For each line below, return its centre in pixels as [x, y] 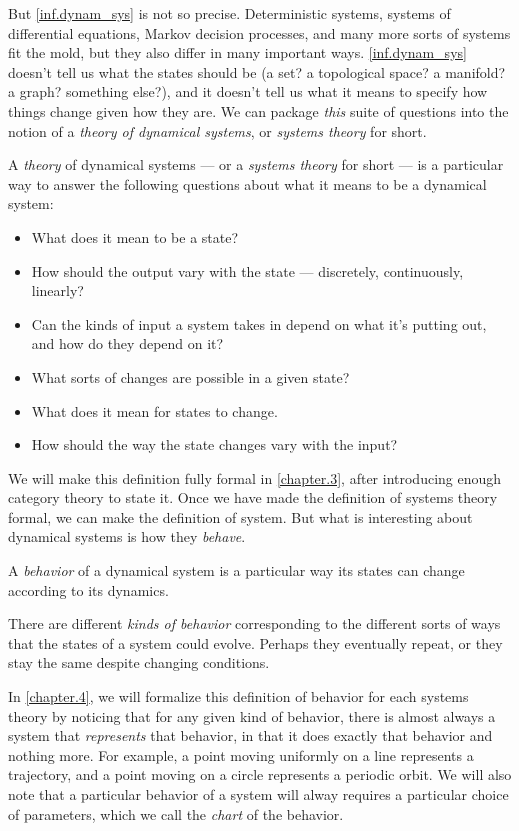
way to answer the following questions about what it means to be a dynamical [247, 183]
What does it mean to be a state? [135, 236]
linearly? [57, 290]
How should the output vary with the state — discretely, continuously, [247, 270]
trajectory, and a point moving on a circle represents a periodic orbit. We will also [260, 774]
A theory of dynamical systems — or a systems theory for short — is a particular [256, 164]
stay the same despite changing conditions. [139, 662]
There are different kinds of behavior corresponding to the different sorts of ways [254, 623]
